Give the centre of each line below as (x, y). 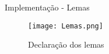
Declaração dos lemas (66, 44)
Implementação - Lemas (47, 7)
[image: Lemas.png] (66, 26)
